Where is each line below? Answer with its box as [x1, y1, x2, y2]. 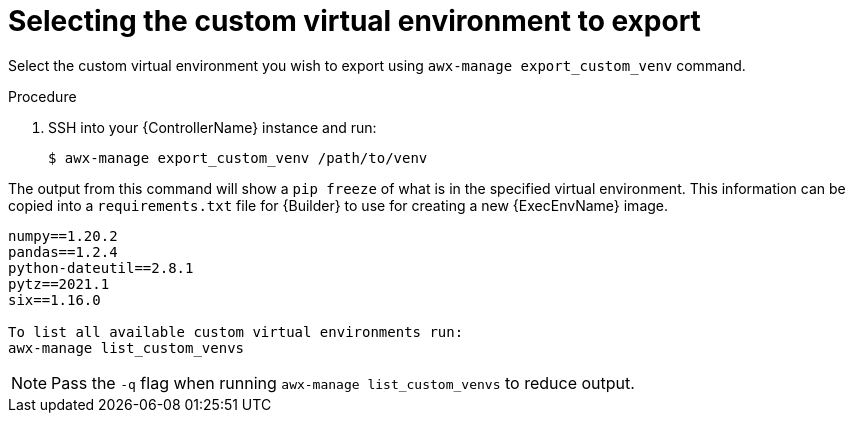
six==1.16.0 [8, 291, 101, 308]
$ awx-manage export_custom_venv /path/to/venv [48, 149, 428, 166]
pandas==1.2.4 [8, 243, 118, 260]
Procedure [8, 87, 77, 105]
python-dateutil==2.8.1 [8, 259, 194, 276]
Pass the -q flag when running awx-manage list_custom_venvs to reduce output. [51, 372, 635, 393]
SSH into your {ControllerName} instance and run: [48, 118, 377, 136]
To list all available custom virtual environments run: [8, 323, 464, 340]
